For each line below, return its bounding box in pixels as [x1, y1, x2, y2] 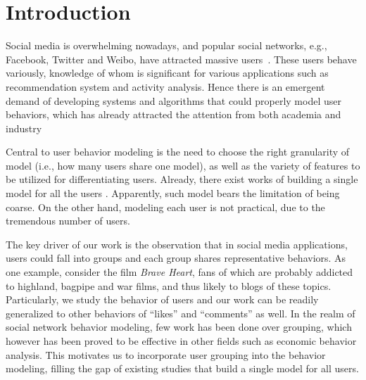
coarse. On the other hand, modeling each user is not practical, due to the [6, 199, 325, 214]
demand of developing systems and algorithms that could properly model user [6, 93, 341, 108]
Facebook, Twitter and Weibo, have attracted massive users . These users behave [6, 51, 357, 66]
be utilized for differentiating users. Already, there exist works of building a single [6, 172, 358, 186]
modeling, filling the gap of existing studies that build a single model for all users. [6, 361, 359, 376]
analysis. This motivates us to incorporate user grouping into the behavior [6, 347, 326, 362]
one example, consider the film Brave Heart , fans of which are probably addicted [6, 265, 353, 279]
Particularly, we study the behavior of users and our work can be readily [6, 292, 319, 307]
